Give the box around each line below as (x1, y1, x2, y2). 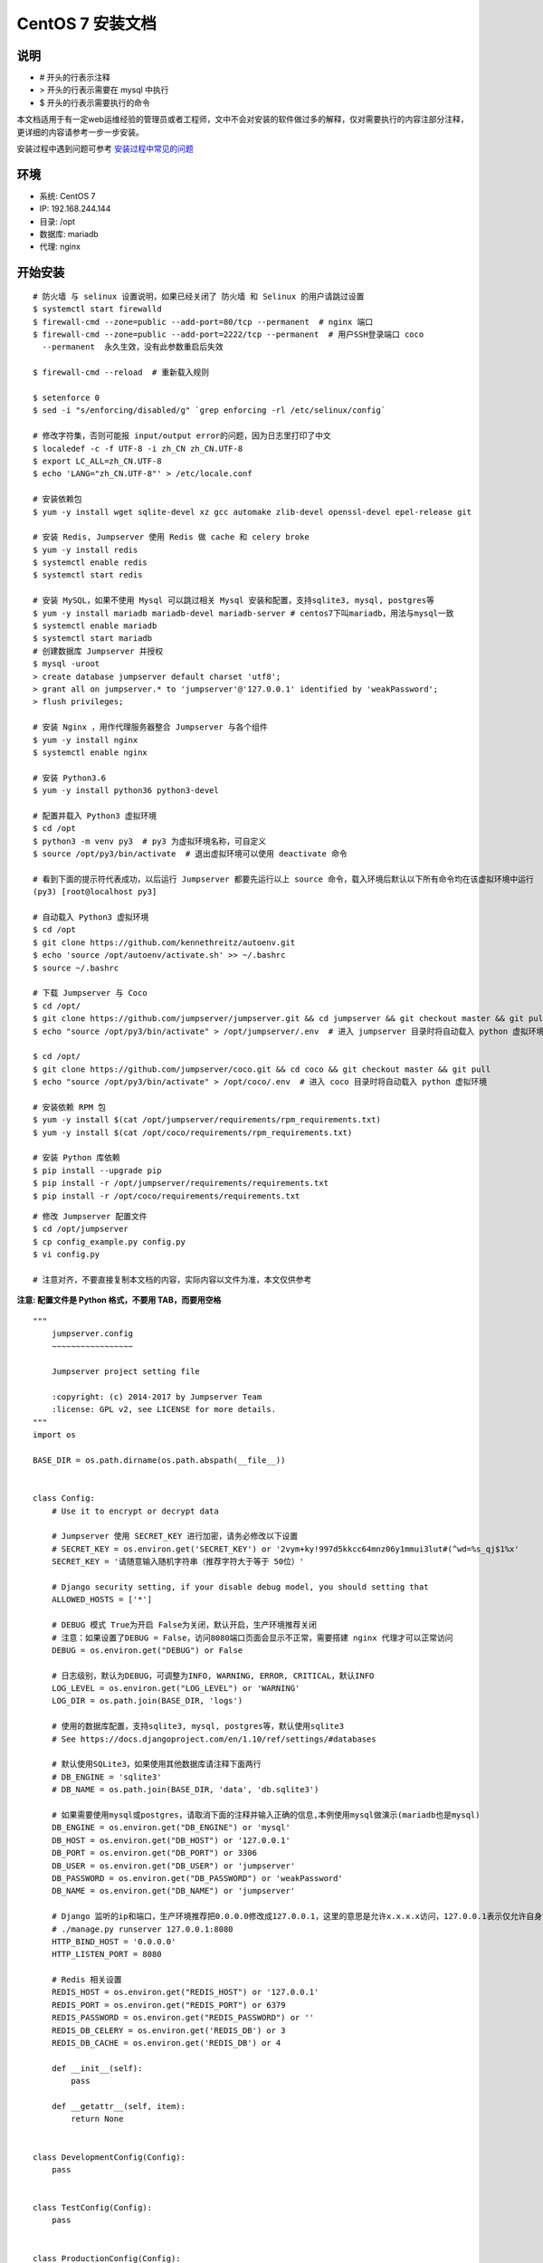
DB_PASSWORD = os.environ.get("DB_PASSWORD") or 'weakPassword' (51, 1873, 343, 1883)
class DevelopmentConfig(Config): (33, 2152, 186, 2163)
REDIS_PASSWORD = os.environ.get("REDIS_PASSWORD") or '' (51, 2012, 315, 2023)
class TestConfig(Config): (33, 2202, 153, 2213)
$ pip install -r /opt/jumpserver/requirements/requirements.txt (33, 1178, 329, 1189)
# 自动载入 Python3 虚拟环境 (33, 912, 149, 922)
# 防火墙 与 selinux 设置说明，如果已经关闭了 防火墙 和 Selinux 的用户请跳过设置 (33, 291, 365, 301)
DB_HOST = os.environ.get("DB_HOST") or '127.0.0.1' (51, 1835, 291, 1846)
